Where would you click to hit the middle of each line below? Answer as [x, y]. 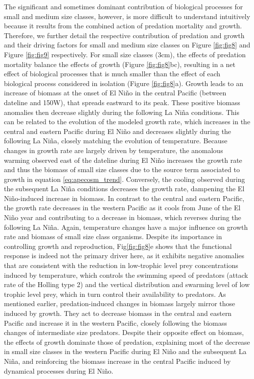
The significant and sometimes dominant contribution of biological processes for [124, 6]
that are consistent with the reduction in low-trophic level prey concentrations [121, 265]
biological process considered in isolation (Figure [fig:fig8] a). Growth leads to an [124, 83]
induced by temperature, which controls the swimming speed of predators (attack [126, 275]
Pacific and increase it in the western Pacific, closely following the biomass [115, 323]
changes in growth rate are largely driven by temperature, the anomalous [114, 150]
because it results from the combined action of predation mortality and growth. [123, 26]
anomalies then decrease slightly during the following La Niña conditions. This [122, 112]
